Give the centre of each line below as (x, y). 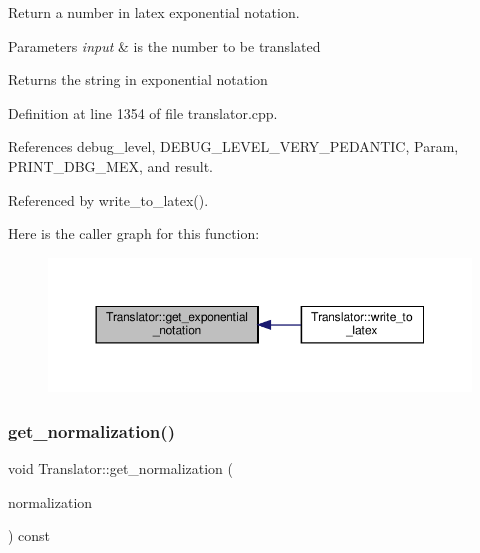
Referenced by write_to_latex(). (108, 199)
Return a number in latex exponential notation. (154, 12)
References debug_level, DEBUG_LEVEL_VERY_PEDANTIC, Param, (233, 146)
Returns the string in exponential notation (138, 79)
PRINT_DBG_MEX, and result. (110, 165)
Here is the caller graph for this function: (134, 233)
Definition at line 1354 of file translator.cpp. (143, 112)
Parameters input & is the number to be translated (164, 45)
